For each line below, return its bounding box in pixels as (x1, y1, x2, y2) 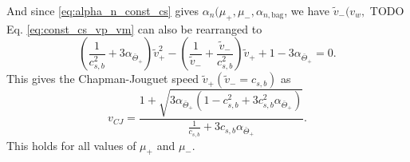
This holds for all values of (6, 136, 136, 153)
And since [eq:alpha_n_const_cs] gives (6, 2, 199, 18)
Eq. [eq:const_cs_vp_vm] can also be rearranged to (6, 20, 262, 37)
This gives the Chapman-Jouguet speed (6, 70, 199, 87)
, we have (284, 2, 330, 18)
